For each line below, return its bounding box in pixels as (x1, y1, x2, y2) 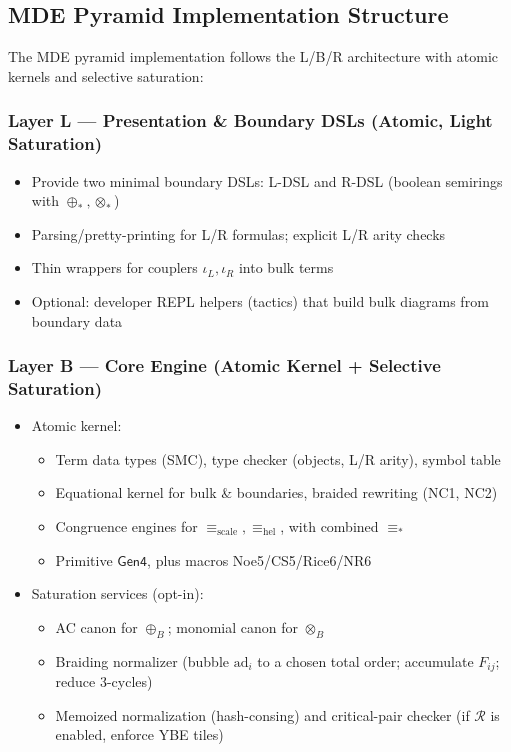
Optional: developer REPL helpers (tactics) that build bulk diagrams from (31, 290, 489, 311)
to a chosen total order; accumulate (257, 650, 474, 671)
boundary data (31, 310, 123, 331)
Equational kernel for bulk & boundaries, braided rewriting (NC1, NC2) (55, 482, 498, 503)
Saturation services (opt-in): (31, 583, 204, 604)
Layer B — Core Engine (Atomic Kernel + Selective (8, 353, 441, 378)
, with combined (280, 516, 379, 537)
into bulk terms (238, 257, 334, 278)
